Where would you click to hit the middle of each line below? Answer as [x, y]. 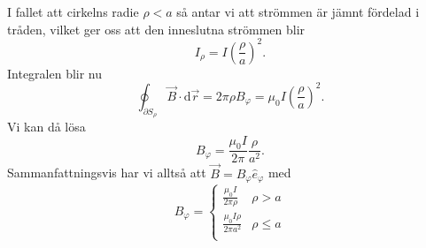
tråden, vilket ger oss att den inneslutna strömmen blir [156, 29]
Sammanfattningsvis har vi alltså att [107, 173]
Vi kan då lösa [46, 126]
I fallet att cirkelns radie [73, 11]
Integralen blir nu [55, 73]
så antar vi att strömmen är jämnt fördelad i [298, 11]
